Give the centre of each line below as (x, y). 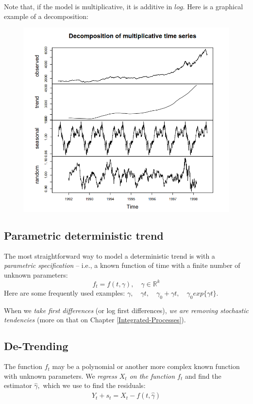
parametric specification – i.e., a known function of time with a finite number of (122, 265)
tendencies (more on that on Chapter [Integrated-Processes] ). (95, 320)
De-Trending (36, 346)
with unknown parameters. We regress (60, 376)
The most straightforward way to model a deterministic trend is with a (110, 255)
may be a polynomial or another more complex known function (146, 366)
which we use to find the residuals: (94, 385)
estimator (18, 385)
